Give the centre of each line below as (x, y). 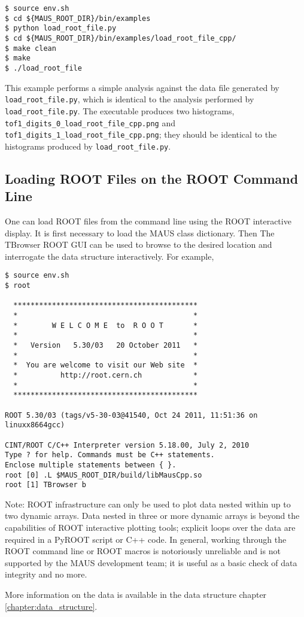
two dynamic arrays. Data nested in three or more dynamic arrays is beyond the (152, 516)
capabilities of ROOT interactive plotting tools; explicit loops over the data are (150, 528)
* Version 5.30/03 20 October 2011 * (106, 346)
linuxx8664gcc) (35, 425)
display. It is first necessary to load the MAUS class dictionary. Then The (140, 232)
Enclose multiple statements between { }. (91, 465)
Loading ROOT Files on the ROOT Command (152, 178)
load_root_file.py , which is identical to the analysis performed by (130, 99)
